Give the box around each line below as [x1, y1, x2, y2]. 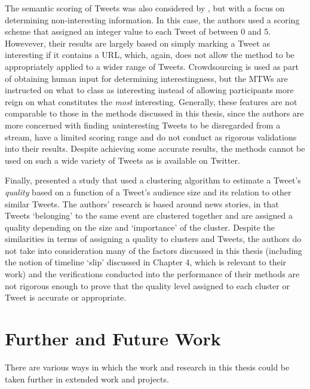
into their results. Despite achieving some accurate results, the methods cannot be [5, 142, 305, 155]
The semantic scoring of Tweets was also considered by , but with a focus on [5, 2, 285, 14]
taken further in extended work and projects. [5, 372, 169, 385]
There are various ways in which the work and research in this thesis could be [5, 360, 290, 373]
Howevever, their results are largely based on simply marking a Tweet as [5, 36, 270, 49]
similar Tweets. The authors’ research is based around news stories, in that [5, 197, 279, 210]
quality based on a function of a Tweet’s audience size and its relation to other [5, 185, 291, 198]
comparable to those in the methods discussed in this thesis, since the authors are [5, 107, 304, 120]
